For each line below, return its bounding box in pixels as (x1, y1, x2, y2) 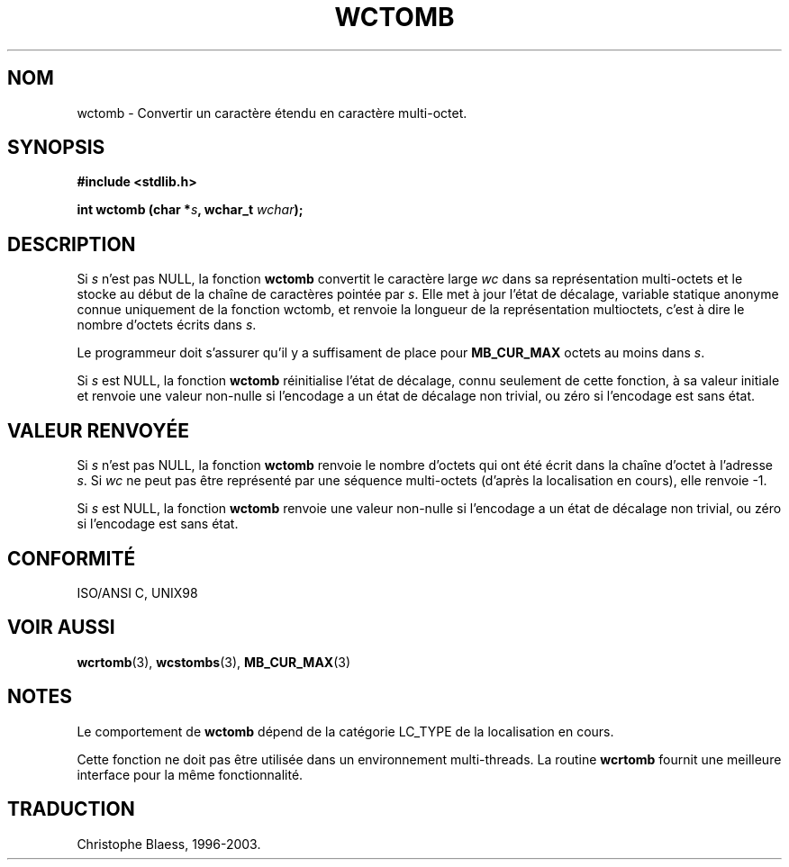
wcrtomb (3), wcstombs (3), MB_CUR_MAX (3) (77, 654, 351, 670)
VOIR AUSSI (7, 616, 115, 639)
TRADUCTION (7, 798, 135, 821)
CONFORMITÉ (7, 546, 136, 570)
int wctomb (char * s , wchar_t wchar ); (77, 202, 304, 218)
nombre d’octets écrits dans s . (77, 317, 257, 333)
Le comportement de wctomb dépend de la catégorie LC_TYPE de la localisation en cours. (77, 723, 614, 739)
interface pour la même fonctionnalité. (77, 766, 304, 782)
